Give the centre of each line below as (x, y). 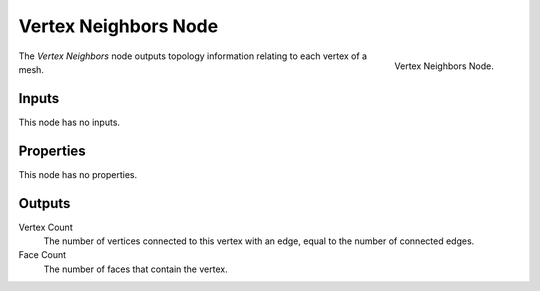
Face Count (42, 255)
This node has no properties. (78, 174)
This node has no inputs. (69, 122)
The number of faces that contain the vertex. (136, 269)
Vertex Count (46, 227)
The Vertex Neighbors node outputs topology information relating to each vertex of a (193, 56)
